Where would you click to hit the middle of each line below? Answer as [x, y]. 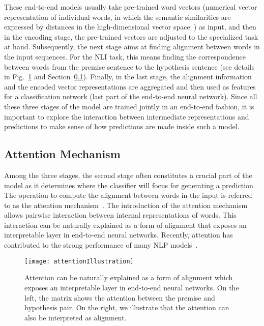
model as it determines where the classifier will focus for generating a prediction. [130, 185]
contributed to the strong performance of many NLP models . [101, 245]
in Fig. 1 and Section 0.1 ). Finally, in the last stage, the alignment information [128, 77]
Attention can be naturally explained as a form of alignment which [129, 277]
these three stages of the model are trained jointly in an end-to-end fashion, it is [129, 106]
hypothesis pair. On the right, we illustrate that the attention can [127, 307]
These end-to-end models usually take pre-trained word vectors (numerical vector [131, 7]
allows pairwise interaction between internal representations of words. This [120, 215]
